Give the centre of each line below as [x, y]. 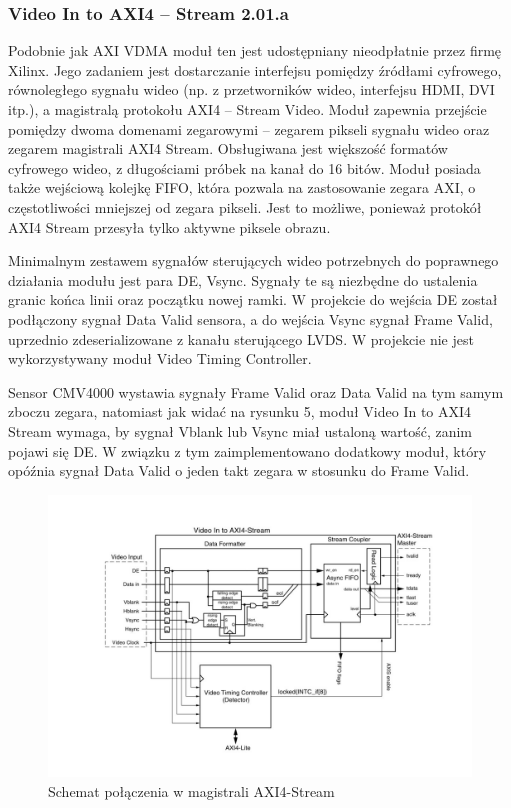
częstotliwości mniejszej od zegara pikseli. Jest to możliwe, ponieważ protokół [245, 206]
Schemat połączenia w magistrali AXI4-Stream [191, 790]
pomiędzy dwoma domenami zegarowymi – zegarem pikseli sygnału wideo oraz [249, 128]
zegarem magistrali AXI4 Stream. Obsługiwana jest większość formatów [228, 148]
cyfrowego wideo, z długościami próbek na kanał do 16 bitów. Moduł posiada [244, 167]
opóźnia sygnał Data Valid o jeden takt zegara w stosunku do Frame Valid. [239, 470]
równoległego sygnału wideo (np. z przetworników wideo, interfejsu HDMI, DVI [251, 89]
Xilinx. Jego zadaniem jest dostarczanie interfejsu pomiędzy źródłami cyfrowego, [255, 69]
